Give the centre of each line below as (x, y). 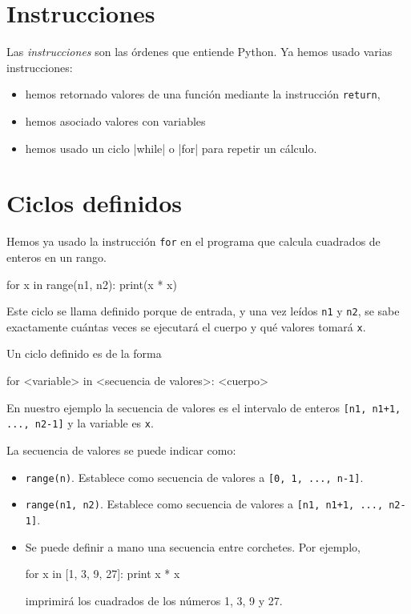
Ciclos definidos (95, 203)
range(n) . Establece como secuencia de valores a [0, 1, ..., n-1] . (194, 477)
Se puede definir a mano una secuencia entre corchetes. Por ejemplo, (193, 546)
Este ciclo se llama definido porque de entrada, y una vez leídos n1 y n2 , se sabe (203, 311)
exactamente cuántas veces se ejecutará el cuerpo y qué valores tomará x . (186, 326)
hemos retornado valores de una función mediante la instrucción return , (203, 94)
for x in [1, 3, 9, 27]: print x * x (103, 574)
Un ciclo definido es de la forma (84, 353)
